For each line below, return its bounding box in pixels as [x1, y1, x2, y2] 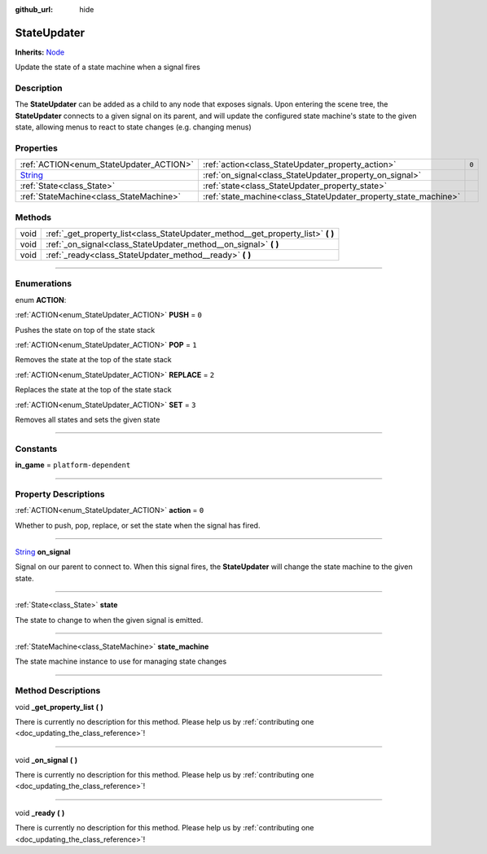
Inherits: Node [15, 47, 65, 57]
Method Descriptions [15, 685, 101, 696]
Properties [15, 142, 59, 154]
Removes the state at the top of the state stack [15, 355, 173, 365]
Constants [15, 443, 58, 454]
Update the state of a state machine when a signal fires [15, 62, 201, 72]
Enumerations [15, 278, 72, 289]
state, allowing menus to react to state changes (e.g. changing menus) [15, 122, 252, 132]
